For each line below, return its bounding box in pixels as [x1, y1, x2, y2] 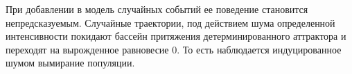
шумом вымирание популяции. [6, 56, 135, 70]
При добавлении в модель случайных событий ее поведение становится [6, 2, 308, 16]
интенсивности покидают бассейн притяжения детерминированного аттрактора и [6, 29, 346, 43]
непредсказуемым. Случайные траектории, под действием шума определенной [6, 15, 335, 29]
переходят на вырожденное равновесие [6, 42, 169, 56]
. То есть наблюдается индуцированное [177, 42, 342, 56]
